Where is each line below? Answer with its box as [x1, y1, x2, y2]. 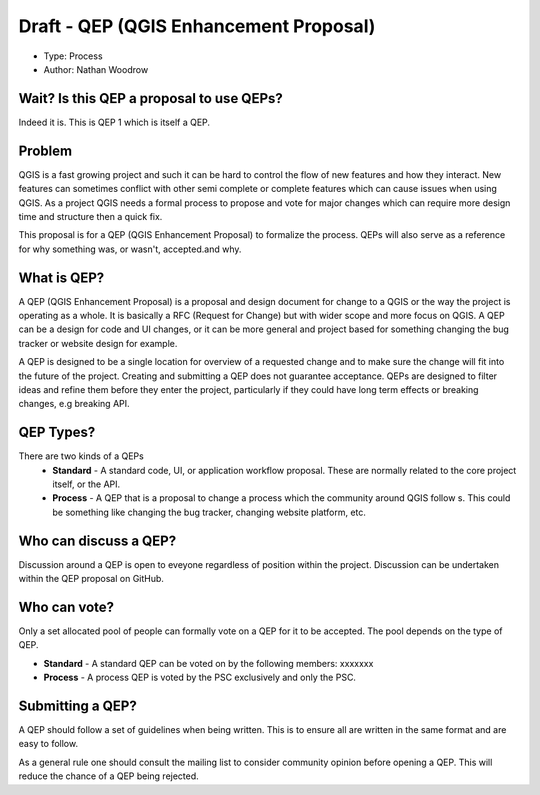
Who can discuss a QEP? [18, 532, 177, 549]
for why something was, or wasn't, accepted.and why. [18, 243, 242, 255]
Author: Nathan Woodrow [43, 63, 149, 75]
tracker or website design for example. [18, 337, 178, 349]
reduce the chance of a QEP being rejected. [18, 770, 199, 782]
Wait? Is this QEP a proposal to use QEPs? [18, 90, 284, 107]
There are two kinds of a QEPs [18, 450, 144, 462]
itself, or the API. [52, 478, 121, 490]
